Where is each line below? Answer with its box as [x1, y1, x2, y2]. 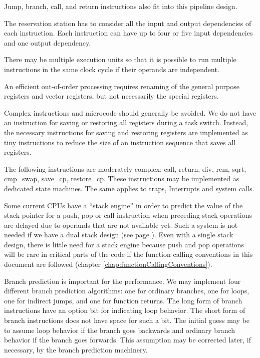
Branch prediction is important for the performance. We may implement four [4, 275, 241, 286]
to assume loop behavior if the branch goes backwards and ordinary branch [4, 324, 235, 335]
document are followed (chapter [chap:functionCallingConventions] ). [4, 259, 212, 269]
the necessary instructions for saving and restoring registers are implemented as [4, 127, 248, 137]
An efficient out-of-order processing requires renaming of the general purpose [4, 81, 240, 91]
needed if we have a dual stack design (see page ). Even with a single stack [4, 229, 233, 240]
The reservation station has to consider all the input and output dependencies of [4, 18, 251, 28]
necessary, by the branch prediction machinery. [4, 344, 148, 354]
